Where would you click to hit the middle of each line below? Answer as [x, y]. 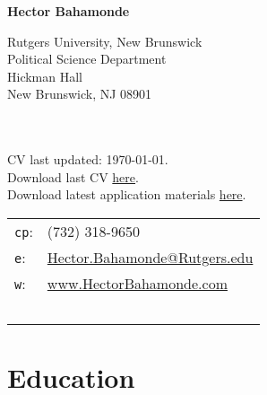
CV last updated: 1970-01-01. [88, 159]
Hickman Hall [45, 76]
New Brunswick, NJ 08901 [80, 94]
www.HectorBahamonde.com [137, 283]
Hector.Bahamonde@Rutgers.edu [150, 257]
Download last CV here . [73, 176]
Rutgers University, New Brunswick [105, 41]
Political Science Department [87, 59]
